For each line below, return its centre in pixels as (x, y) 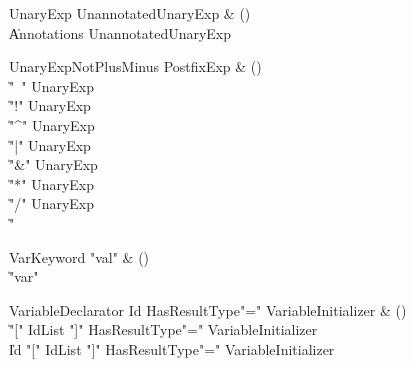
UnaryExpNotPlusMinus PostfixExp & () (135, 66)
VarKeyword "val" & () (79, 256)
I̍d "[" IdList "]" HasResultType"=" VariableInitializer (172, 348)
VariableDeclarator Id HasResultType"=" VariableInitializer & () (208, 309)
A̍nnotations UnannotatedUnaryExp (120, 32)
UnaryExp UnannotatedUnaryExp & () (130, 13)
